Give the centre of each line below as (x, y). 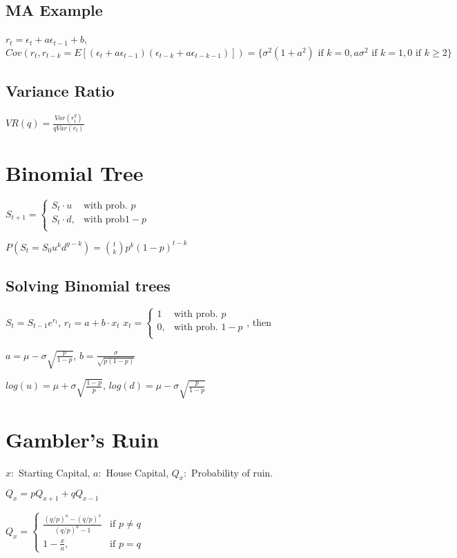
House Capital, (137, 472)
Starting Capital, (54, 472)
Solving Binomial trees (88, 286)
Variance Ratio (60, 91)
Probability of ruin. (232, 472)
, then (259, 321)
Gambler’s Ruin (82, 439)
